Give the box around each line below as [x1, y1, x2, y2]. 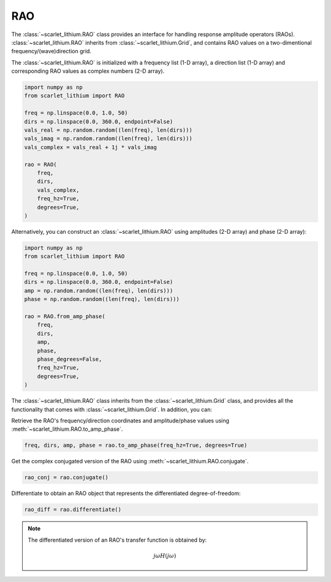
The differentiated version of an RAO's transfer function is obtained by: [28, 536, 207, 543]
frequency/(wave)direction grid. [11, 48, 92, 55]
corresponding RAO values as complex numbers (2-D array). [11, 67, 165, 75]
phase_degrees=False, [37, 356, 102, 362]
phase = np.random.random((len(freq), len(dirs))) [24, 296, 180, 303]
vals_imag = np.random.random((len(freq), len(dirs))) [24, 135, 192, 142]
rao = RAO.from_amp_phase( [24, 313, 105, 320]
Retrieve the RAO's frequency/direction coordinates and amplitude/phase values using [11, 417, 230, 424]
